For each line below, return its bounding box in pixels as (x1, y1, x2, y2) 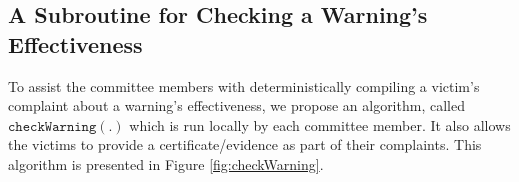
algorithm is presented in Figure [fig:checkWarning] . (8, 153, 324, 174)
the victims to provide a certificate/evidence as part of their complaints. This (8, 134, 482, 155)
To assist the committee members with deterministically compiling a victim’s (8, 75, 480, 96)
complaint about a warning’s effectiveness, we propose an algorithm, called (8, 95, 465, 116)
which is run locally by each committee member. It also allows (129, 114, 511, 135)
